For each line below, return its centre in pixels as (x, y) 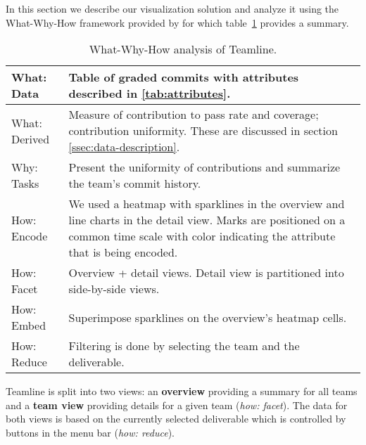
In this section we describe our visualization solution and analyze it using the (172, 8)
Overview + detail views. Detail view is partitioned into (206, 273)
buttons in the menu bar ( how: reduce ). (90, 432)
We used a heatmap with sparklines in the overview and (207, 204)
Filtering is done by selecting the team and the (184, 346)
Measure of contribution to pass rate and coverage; (194, 115)
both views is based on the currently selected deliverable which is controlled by (176, 419)
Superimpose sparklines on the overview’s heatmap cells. (208, 317)
